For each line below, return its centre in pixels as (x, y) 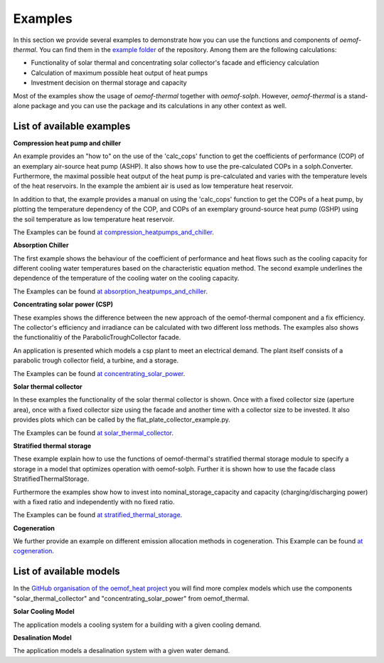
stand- (358, 95)
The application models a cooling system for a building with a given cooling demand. (137, 625)
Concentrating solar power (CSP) (63, 304)
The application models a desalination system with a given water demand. (122, 651)
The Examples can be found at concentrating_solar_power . (99, 373)
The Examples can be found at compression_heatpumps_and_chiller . (114, 232)
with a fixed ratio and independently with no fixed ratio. (94, 501)
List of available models (66, 571)
